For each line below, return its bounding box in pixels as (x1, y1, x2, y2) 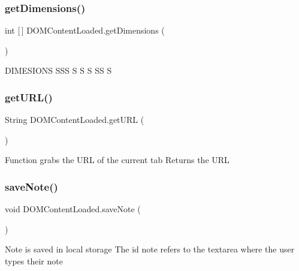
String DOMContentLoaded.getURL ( (5, 113, 144, 126)
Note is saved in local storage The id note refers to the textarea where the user (5, 243, 295, 255)
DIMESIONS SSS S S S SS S (5, 64, 112, 77)
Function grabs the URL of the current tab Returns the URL (5, 153, 229, 166)
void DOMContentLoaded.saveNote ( (5, 203, 141, 215)
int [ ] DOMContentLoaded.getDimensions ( (5, 24, 165, 37)
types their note (5, 255, 63, 267)
